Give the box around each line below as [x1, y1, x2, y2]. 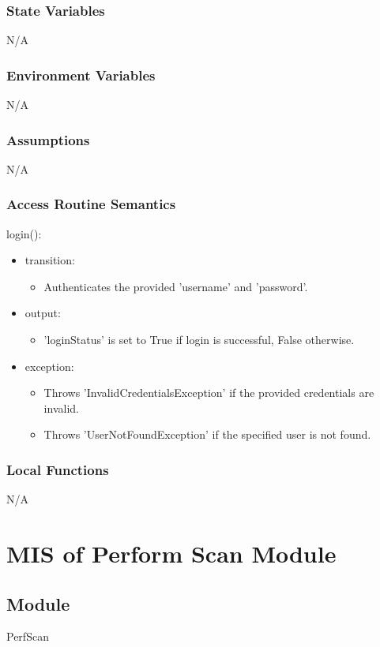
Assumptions [6, 129, 90, 149]
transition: [24, 252, 75, 268]
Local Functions [6, 459, 109, 479]
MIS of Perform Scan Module [6, 537, 337, 569]
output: [24, 305, 61, 321]
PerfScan [6, 628, 49, 645]
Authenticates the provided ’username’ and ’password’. [43, 278, 308, 294]
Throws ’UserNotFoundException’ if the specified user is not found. [43, 426, 371, 443]
